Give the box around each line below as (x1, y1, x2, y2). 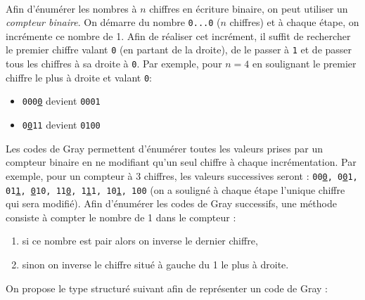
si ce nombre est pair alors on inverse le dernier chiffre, (22, 233, 258, 248)
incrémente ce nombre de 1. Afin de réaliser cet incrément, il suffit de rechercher (6, 28, 351, 43)
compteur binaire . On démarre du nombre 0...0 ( (6, 15, 221, 30)
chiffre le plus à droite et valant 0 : (6, 70, 152, 84)
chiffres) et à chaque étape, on (229, 15, 359, 30)
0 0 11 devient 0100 (22, 117, 101, 132)
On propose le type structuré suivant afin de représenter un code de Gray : (6, 280, 328, 295)
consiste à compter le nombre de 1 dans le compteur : (6, 209, 236, 224)
